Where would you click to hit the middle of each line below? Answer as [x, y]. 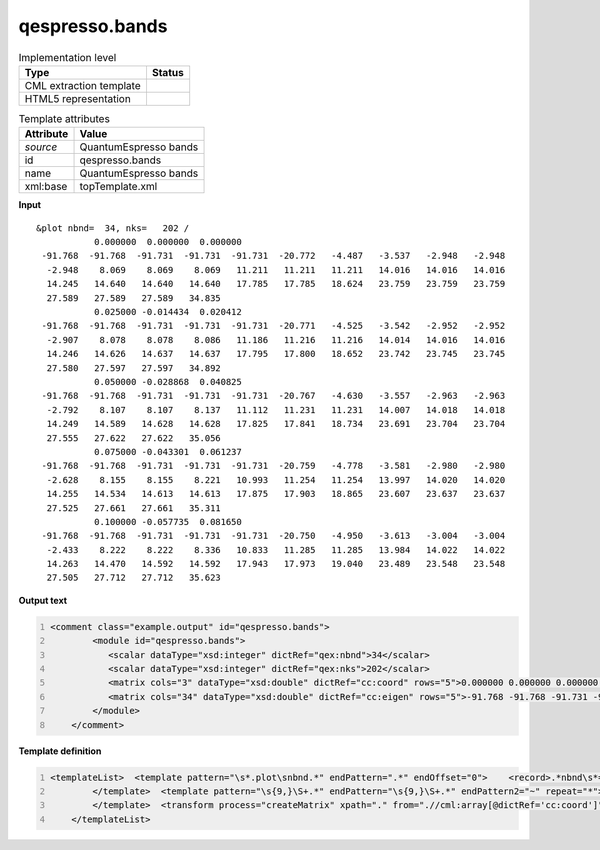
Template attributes [64, 119]
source [41, 147]
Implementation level [67, 57]
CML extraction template [82, 85]
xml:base [46, 187]
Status [167, 72]
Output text [43, 600]
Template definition [60, 751]
